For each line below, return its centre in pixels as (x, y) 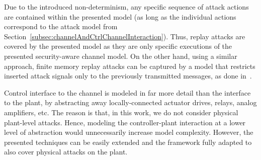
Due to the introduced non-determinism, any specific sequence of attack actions (126, 7)
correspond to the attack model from (61, 26)
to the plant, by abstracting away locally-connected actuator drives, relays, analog (130, 102)
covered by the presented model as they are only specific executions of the (118, 46)
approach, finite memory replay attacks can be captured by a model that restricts (130, 66)
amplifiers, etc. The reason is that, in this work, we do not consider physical (121, 112)
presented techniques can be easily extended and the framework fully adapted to (128, 142)
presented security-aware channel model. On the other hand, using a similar (121, 56)
